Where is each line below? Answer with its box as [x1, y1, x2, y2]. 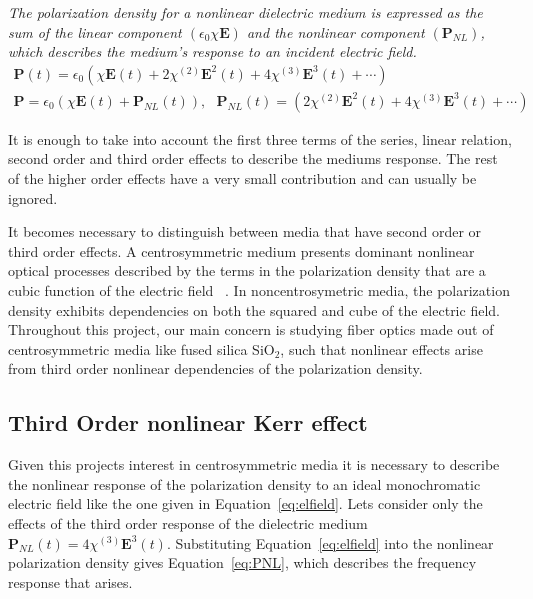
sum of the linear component [8, 21, 182, 42]
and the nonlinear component [246, 21, 425, 42]
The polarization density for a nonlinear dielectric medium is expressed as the [8, 2, 483, 22]
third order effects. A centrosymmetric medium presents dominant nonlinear [8, 240, 475, 261]
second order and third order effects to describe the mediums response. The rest [8, 148, 498, 169]
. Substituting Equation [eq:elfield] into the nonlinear [166, 532, 494, 553]
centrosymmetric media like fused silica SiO [8, 338, 275, 359]
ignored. [8, 187, 58, 208]
